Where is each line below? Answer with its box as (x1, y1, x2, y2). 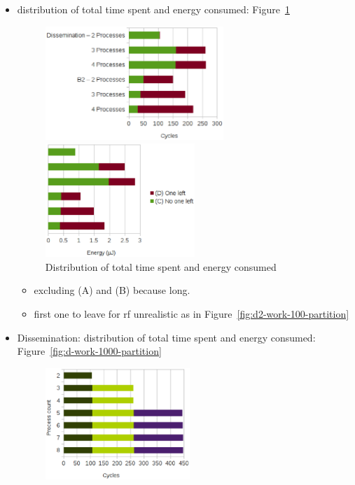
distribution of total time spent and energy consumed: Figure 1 (17, 2, 290, 16)
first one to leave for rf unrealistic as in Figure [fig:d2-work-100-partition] (34, 307, 349, 321)
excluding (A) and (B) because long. (34, 283, 190, 297)
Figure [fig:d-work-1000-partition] (17, 344, 162, 358)
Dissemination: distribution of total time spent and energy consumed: (17, 330, 316, 344)
